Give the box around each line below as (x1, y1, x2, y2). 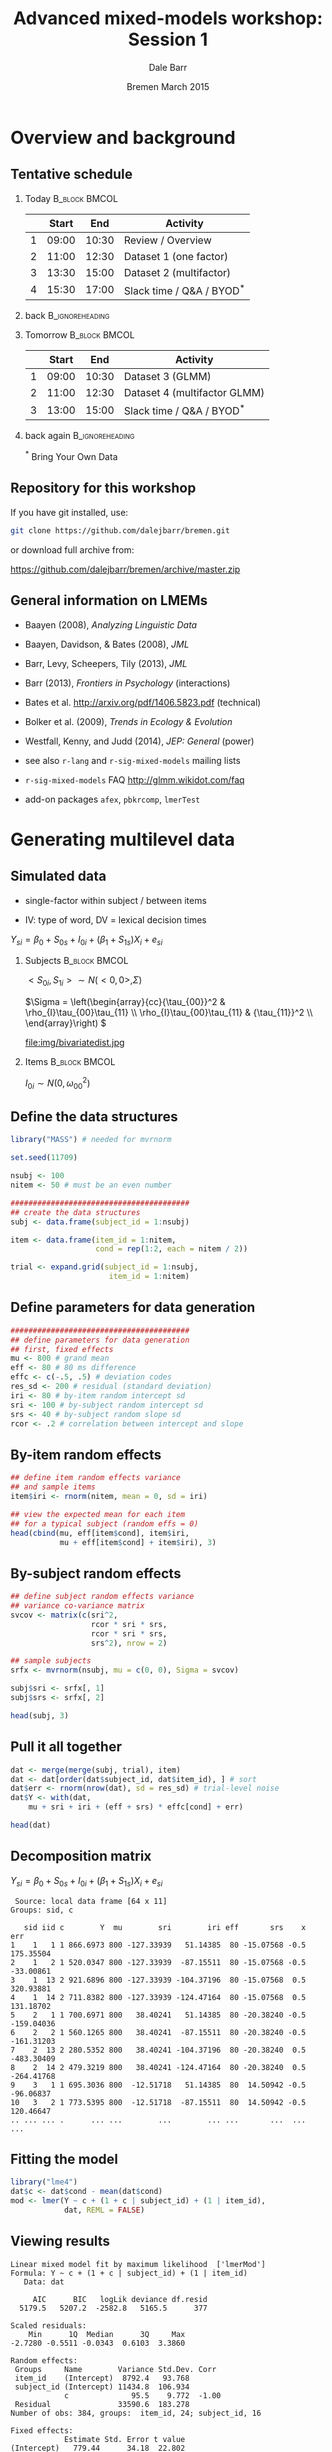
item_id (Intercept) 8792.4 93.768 (14, 2373, 190, 2383)
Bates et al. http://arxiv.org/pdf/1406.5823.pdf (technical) (24, 696, 262, 708)
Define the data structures (10, 1108, 178, 1125)
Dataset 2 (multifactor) (123, 265, 232, 279)
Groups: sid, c (10, 1905, 74, 1915)
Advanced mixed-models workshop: (13, 7, 323, 30)
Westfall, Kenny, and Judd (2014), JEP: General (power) (24, 735, 255, 747)
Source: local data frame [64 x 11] (14, 1896, 168, 1906)
